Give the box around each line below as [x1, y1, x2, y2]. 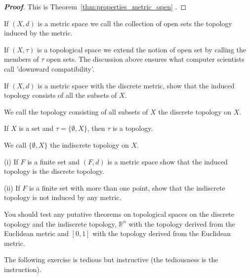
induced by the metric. [4, 28, 73, 38]
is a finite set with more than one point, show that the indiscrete [29, 182, 225, 193]
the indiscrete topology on [50, 139, 129, 150]
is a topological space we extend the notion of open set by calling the [37, 44, 247, 54]
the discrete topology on [158, 106, 232, 117]
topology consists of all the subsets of [4, 90, 117, 100]
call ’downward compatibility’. [4, 63, 94, 74]
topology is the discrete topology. [4, 166, 104, 176]
